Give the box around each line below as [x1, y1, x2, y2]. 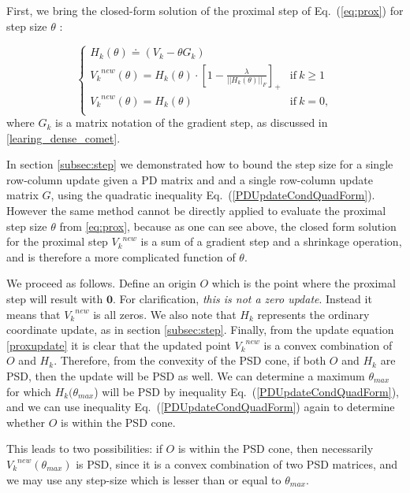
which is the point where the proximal [211, 275, 396, 291]
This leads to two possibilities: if [6, 440, 162, 457]
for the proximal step [6, 233, 108, 250]
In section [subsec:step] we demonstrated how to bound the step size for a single [6, 156, 393, 172]
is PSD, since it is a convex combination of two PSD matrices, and [76, 455, 398, 472]
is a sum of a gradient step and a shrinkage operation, [140, 233, 402, 250]
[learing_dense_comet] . [6, 129, 121, 146]
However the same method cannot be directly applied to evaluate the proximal [6, 202, 386, 219]
